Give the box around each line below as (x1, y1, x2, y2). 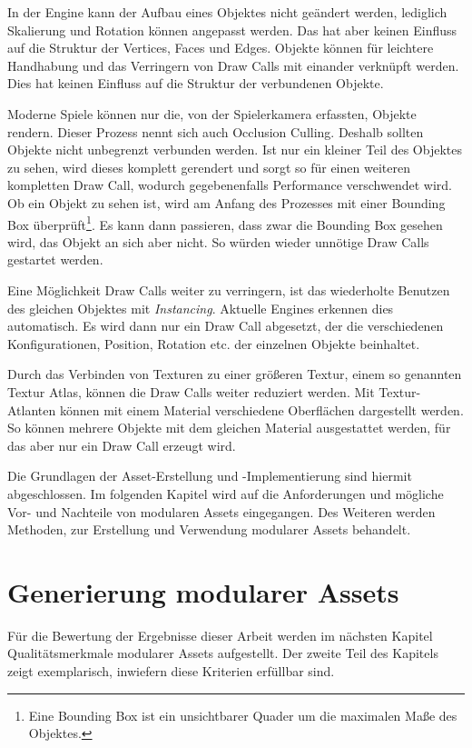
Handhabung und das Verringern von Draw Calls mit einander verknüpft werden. (7, 55, 459, 75)
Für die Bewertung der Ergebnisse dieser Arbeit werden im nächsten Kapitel (7, 625, 433, 644)
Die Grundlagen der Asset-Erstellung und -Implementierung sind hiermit (7, 466, 412, 485)
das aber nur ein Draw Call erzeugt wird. (7, 435, 236, 454)
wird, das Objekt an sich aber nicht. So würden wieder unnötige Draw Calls (7, 232, 429, 251)
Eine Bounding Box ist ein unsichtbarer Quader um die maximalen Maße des (28, 705, 457, 724)
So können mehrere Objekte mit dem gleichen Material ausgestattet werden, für (7, 418, 451, 437)
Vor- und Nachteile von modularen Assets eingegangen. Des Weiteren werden (7, 502, 436, 521)
